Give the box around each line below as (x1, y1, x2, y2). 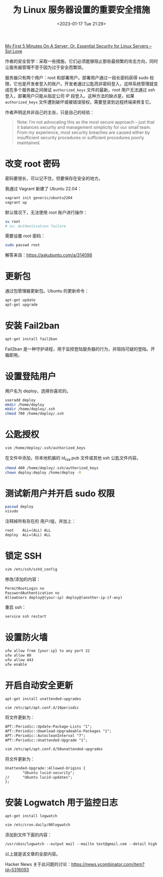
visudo (5, 509, 18, 514)
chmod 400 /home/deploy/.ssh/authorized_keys (5, 465, 98, 470)
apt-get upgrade (5, 302, 38, 307)
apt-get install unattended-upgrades (5, 696, 81, 701)
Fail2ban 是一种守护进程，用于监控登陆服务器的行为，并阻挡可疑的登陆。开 (5, 346, 155, 352)
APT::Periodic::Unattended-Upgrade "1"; (5, 738, 88, 743)
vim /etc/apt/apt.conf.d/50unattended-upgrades (5, 747, 103, 751)
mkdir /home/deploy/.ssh (5, 407, 55, 412)
